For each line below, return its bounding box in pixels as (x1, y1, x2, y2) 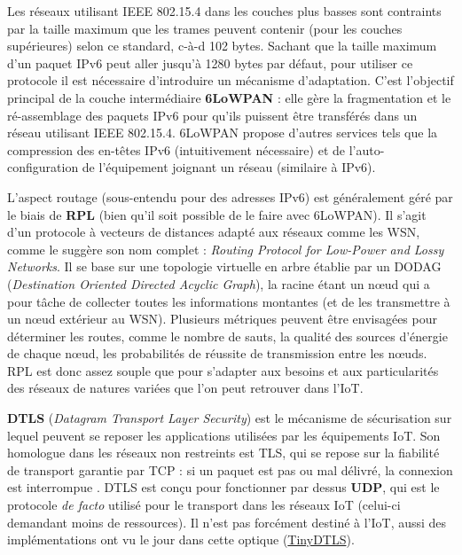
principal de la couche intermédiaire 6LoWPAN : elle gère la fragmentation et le (7, 88, 451, 106)
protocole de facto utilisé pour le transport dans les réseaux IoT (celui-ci (7, 496, 401, 514)
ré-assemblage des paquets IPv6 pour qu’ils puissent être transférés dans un (7, 106, 418, 124)
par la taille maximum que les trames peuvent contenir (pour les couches (7, 19, 403, 37)
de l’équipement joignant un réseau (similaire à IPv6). (82, 158, 376, 176)
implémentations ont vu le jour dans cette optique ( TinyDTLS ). (7, 530, 355, 549)
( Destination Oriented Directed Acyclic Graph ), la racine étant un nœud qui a (7, 274, 430, 293)
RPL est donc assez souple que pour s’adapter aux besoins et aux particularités (7, 361, 439, 379)
